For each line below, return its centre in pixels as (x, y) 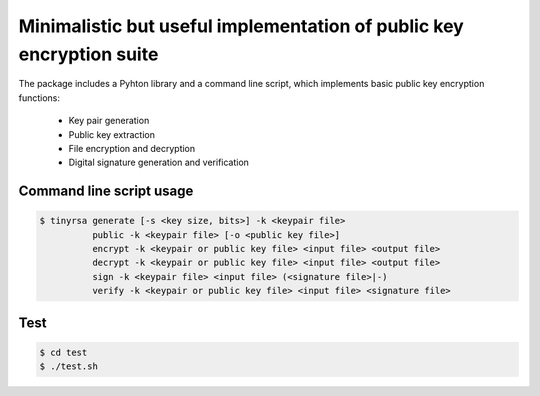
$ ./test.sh (69, 366)
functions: (39, 97)
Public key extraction (111, 134)
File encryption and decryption (132, 148)
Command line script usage (106, 191)
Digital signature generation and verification (159, 162)
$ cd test (63, 352)
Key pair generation (109, 121)
